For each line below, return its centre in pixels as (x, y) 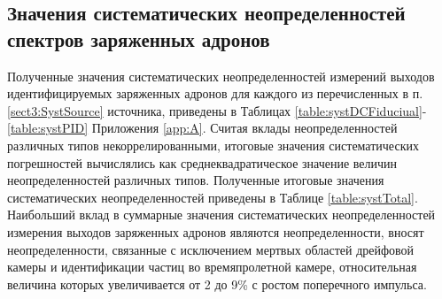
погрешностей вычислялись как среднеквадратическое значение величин (202, 162)
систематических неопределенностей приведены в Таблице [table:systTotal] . (213, 197)
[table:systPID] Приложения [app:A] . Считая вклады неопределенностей (202, 128)
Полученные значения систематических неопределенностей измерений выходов (221, 76)
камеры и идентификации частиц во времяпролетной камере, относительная (212, 267)
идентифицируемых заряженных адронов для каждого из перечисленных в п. (215, 93)
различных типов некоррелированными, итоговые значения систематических (213, 145)
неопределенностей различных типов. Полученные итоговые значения (196, 180)
